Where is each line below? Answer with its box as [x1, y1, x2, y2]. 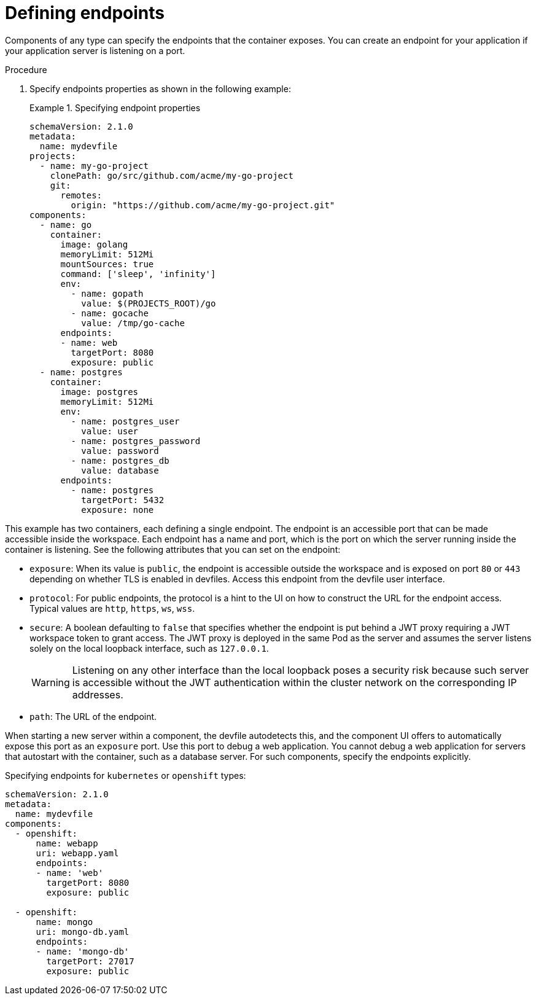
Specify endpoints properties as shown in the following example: [29, 83, 291, 94]
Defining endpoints [5, 2, 165, 23]
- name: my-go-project [39, 160, 149, 171]
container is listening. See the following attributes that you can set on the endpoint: [5, 544, 341, 555]
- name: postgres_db [71, 455, 169, 466]
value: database [81, 465, 159, 475]
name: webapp [36, 838, 98, 848]
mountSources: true [60, 259, 154, 269]
